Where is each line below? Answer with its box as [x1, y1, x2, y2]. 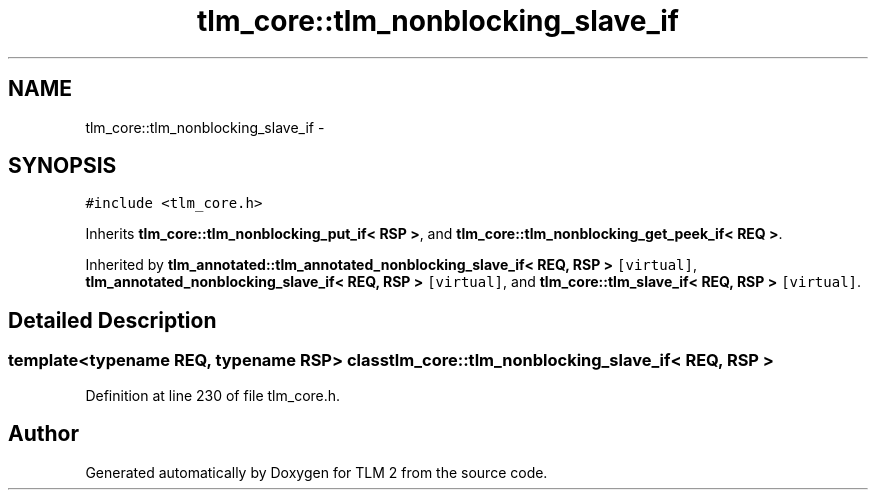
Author [8, 421, 79, 447]
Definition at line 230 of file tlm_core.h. [85, 386, 341, 404]
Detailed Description [8, 307, 217, 333]
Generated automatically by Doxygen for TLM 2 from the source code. [85, 463, 548, 481]
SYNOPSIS [8, 153, 117, 179]
